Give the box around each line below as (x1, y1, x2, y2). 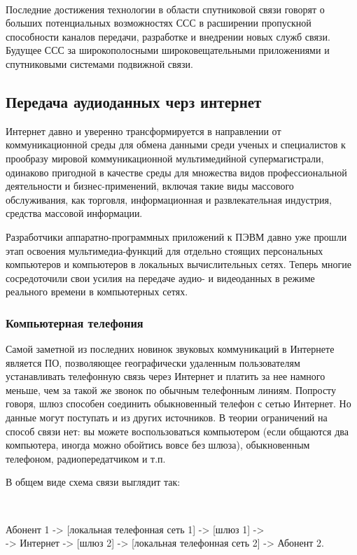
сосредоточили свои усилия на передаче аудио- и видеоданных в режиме (6, 270, 315, 285)
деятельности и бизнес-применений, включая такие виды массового (6, 178, 294, 193)
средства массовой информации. (6, 206, 143, 220)
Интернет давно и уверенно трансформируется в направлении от (6, 123, 281, 138)
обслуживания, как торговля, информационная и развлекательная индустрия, (6, 192, 332, 206)
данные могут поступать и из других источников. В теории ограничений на (6, 410, 328, 425)
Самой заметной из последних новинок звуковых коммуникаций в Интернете (6, 342, 335, 356)
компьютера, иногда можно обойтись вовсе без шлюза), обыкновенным (6, 437, 310, 452)
